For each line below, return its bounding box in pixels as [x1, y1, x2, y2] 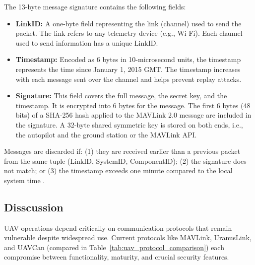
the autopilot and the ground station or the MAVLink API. [15, 129, 197, 139]
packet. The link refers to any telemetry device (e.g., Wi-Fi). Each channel [15, 28, 243, 38]
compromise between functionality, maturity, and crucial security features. [4, 252, 229, 262]
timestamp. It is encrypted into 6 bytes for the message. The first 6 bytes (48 [15, 100, 251, 110]
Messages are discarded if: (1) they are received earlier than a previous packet [4, 146, 241, 156]
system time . [4, 175, 45, 185]
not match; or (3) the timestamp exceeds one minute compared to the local [4, 165, 233, 176]
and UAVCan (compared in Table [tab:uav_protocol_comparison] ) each [4, 242, 224, 252]
